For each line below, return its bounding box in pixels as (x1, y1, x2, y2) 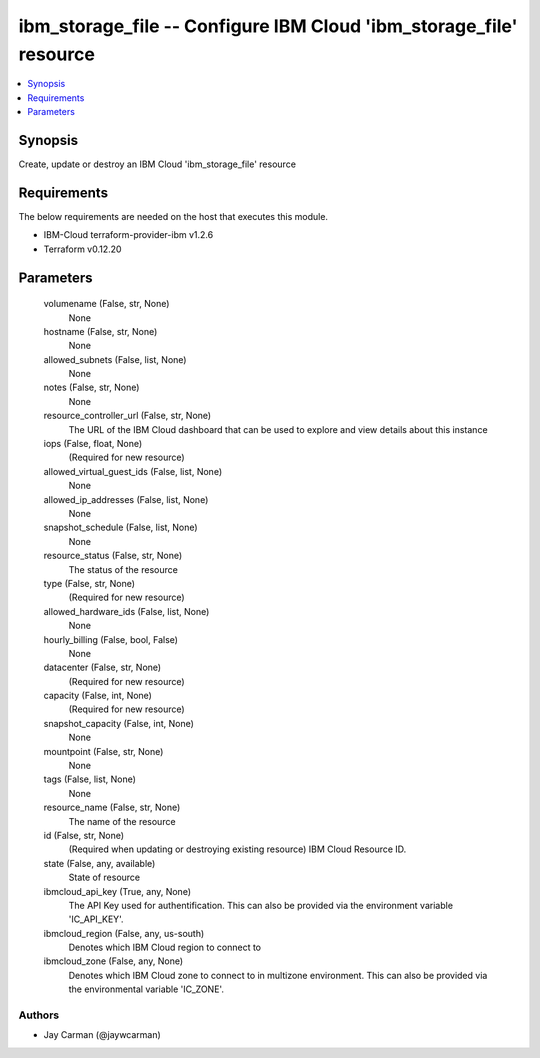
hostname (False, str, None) (43, 325, 158, 337)
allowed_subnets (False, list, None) (43, 353, 187, 365)
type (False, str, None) (43, 577, 135, 589)
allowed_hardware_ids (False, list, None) (43, 605, 210, 617)
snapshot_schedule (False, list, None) (43, 521, 199, 534)
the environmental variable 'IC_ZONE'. (68, 983, 225, 995)
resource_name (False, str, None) (43, 801, 181, 814)
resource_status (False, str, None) (43, 550, 183, 562)
